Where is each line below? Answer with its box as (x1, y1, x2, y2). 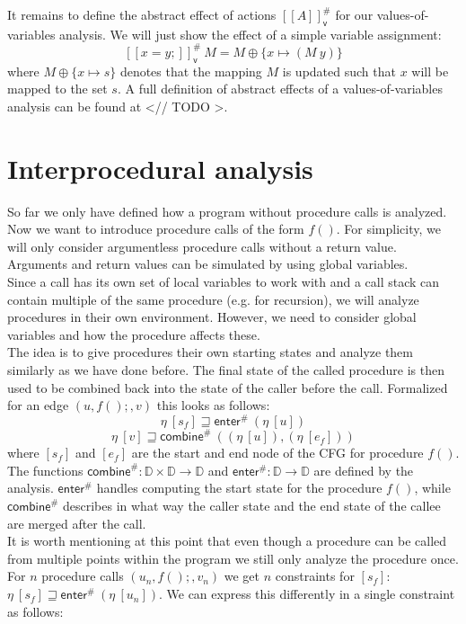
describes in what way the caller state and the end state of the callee (62, 496, 441, 515)
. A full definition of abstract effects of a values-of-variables (117, 79, 443, 98)
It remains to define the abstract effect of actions (7, 5, 277, 23)
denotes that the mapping (119, 61, 262, 80)
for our (335, 5, 374, 23)
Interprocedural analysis (7, 149, 313, 186)
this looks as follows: (156, 396, 270, 415)
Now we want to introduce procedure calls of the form (7, 219, 304, 238)
